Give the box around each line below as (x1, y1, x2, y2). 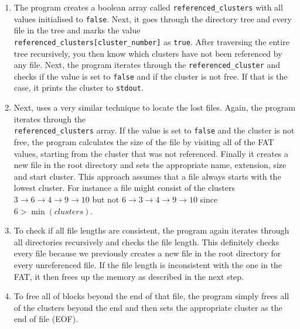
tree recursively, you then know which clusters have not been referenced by (13, 47, 282, 59)
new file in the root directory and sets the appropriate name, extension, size (13, 159, 287, 171)
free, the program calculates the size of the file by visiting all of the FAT (13, 135, 274, 148)
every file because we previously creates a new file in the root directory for (13, 247, 281, 259)
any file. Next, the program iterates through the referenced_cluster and (13, 59, 281, 71)
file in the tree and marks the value (13, 24, 141, 36)
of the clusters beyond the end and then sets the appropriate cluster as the (13, 301, 282, 313)
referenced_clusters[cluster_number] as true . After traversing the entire (13, 35, 289, 47)
